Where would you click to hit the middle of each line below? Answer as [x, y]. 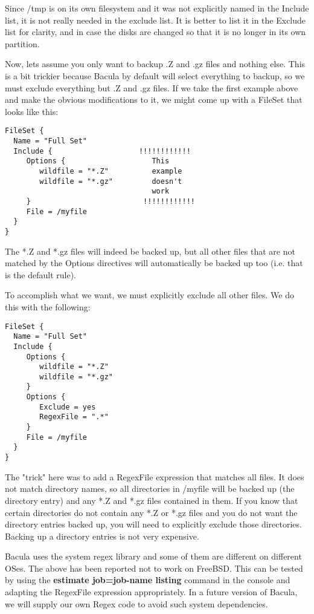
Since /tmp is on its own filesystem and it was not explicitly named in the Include [157, 8]
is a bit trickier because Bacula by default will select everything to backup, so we [155, 75]
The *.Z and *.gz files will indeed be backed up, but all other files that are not [150, 251]
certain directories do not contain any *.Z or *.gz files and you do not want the [151, 512]
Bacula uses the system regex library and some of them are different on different [153, 556]
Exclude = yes [68, 407]
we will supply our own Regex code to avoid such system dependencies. [136, 603]
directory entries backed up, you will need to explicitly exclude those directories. [153, 524]
